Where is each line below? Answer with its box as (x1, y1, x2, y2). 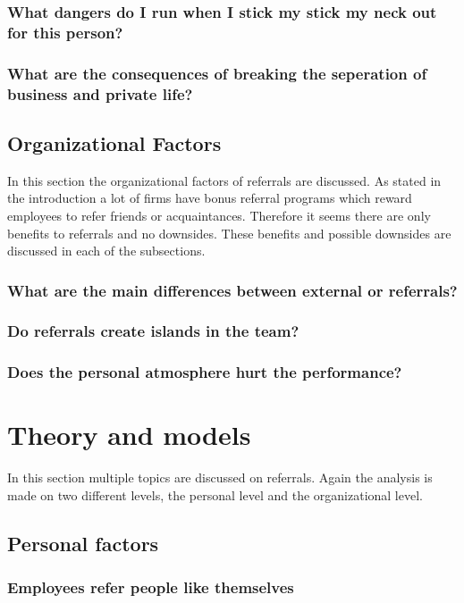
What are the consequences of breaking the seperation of (7, 62, 427, 84)
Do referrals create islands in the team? (7, 320, 299, 342)
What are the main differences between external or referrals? (7, 279, 458, 301)
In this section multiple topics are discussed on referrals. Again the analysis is (7, 468, 433, 487)
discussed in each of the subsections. (7, 241, 206, 260)
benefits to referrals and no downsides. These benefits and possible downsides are (7, 223, 451, 242)
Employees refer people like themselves (7, 576, 294, 599)
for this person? (7, 21, 123, 43)
